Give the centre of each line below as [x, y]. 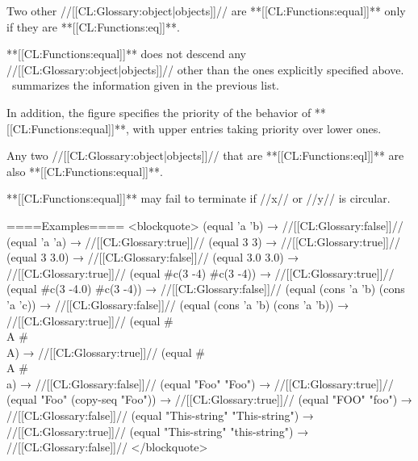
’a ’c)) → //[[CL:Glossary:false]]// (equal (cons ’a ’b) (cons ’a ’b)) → [178, 304]
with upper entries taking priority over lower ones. [257, 128]
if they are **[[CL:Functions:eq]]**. [93, 26]
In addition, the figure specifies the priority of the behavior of [159, 112]
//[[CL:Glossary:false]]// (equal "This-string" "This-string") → [160, 415]
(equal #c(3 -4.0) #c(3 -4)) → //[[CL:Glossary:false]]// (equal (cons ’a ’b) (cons [206, 289]
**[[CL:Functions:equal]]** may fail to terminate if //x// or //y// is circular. [199, 198]
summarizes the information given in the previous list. [145, 85]
